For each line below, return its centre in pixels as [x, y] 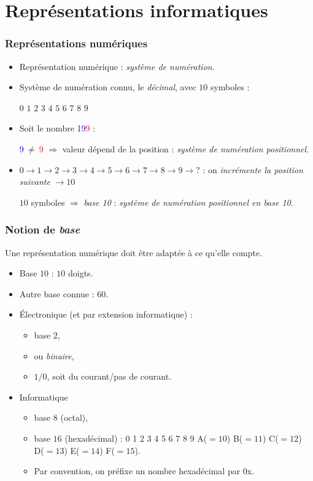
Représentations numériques [76, 43]
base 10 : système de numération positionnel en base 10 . [188, 202]
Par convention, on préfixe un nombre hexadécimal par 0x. [144, 471]
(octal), [74, 417]
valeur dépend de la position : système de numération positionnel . [185, 148]
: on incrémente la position [253, 169]
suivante [35, 182]
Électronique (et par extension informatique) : [106, 314]
